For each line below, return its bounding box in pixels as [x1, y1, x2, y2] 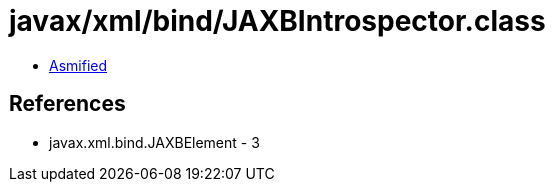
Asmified [49, 56, 108, 74]
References [9, 91, 126, 117]
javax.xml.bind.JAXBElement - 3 [49, 133, 260, 151]
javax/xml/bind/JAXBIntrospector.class [9, 4, 546, 38]
